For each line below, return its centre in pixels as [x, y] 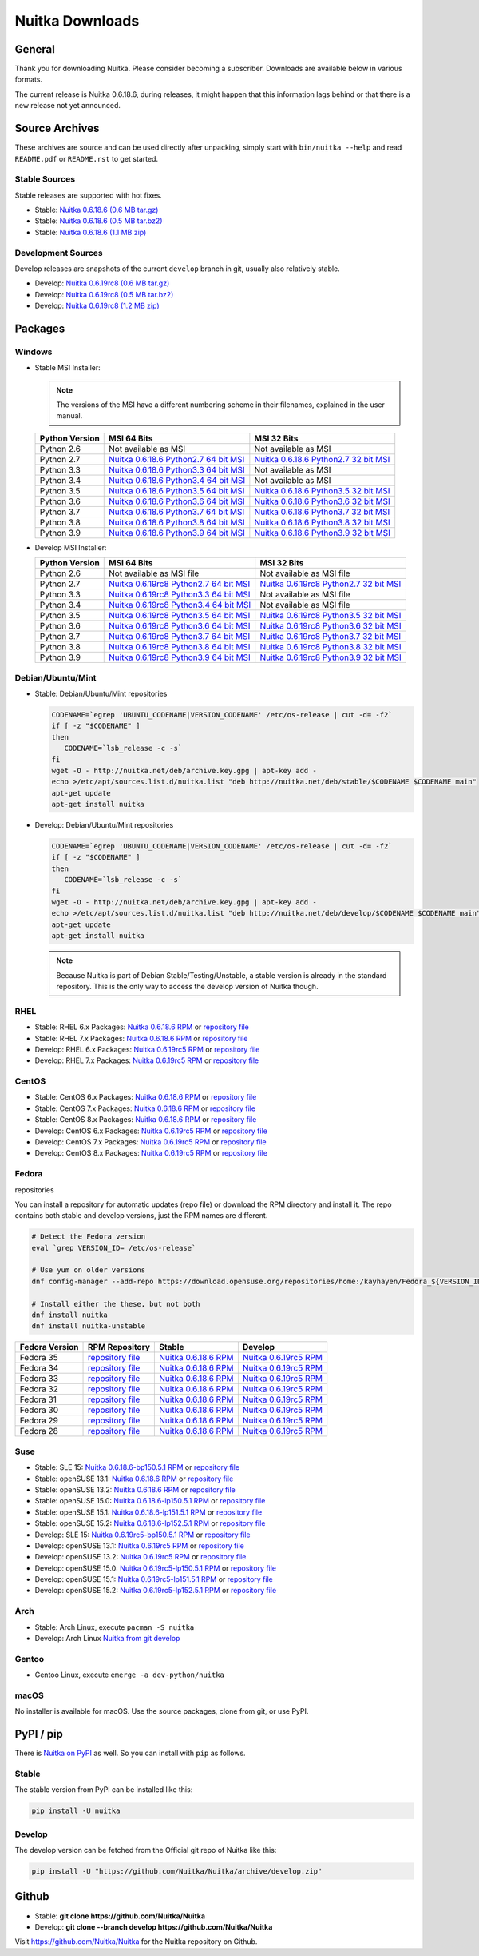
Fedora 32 [39, 1389]
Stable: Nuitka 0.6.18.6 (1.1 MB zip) [91, 232]
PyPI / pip [39, 1734]
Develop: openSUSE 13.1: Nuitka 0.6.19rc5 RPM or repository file [140, 1545]
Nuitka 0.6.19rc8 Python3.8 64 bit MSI [179, 647]
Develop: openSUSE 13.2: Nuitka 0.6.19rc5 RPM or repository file [141, 1557]
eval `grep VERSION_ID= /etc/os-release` [114, 1248]
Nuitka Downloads [77, 21]
